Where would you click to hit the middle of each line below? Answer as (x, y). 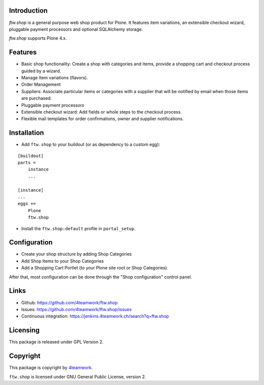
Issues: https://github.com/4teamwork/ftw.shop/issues (77, 309)
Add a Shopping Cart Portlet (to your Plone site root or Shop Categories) (94, 268)
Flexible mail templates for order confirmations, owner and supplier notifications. (102, 119)
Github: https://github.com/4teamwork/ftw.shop (69, 302)
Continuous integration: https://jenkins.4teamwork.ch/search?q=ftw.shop (95, 316)
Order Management (41, 84)
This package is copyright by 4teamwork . (51, 368)
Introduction (28, 11)
